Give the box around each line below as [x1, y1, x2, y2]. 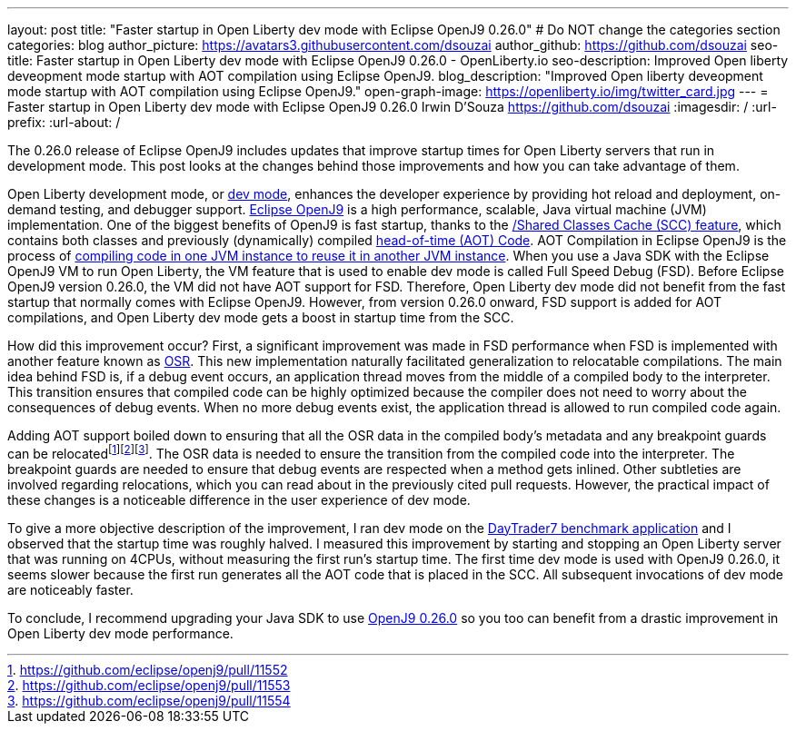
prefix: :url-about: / [7, 114, 121, 130]
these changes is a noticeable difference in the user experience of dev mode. [7, 491, 471, 508]
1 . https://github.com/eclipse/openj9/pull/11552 [7, 661, 288, 677]
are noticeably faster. [7, 581, 134, 598]
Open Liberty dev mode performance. [7, 625, 234, 641]
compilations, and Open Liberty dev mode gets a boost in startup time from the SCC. [7, 310, 514, 325]
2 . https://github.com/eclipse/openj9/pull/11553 [7, 677, 291, 693]
